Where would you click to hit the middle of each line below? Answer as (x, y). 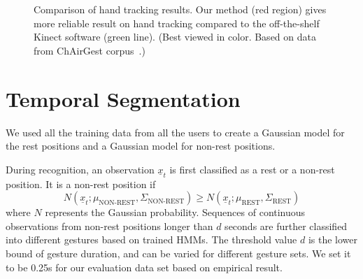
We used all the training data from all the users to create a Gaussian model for (175, 132)
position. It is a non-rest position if (81, 184)
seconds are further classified (286, 226)
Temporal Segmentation (123, 98)
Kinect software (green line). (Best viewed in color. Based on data (175, 37)
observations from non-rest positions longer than (109, 226)
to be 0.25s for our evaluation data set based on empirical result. (144, 267)
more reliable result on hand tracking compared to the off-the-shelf (177, 23)
